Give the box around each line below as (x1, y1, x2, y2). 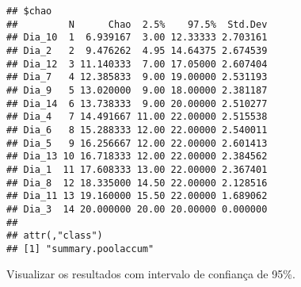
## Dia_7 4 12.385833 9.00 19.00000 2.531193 (6, 71, 268, 83)
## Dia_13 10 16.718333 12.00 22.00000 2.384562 (6, 151, 268, 163)
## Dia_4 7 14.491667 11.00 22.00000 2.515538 (6, 111, 268, 123)
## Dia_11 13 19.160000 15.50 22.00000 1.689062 (6, 190, 268, 202)
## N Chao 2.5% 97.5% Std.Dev (6, 18, 268, 30)
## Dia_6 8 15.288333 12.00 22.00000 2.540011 (6, 124, 268, 136)
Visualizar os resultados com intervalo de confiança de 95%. (6, 266, 295, 282)
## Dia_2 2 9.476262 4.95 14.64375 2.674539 (6, 44, 268, 56)
